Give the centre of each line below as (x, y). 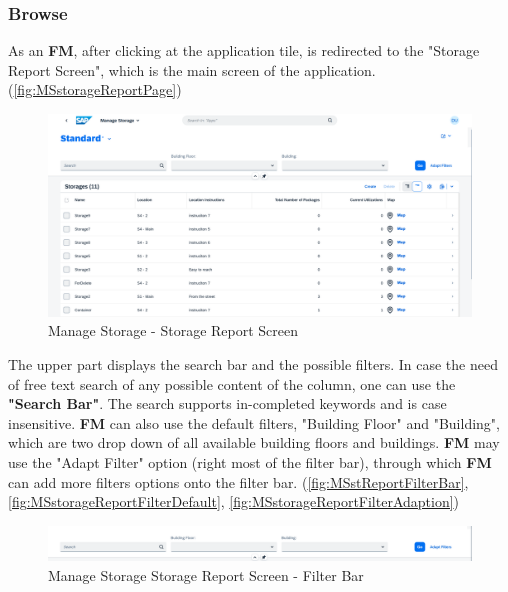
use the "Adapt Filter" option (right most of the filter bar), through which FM (250, 462)
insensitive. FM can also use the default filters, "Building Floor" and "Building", (254, 422)
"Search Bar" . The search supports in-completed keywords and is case (227, 403)
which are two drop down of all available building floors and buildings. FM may (254, 442)
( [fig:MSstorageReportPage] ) (95, 89)
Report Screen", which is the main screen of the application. (192, 69)
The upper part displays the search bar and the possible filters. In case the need (253, 364)
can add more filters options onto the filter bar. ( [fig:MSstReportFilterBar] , (238, 481)
